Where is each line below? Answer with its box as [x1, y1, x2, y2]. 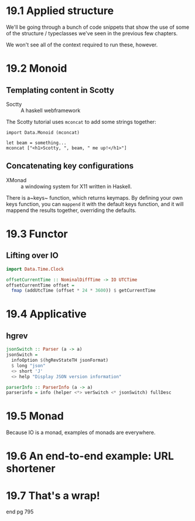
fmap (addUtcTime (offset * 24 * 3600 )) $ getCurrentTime [11, 288, 156, 294]
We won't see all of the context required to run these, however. [6, 41, 158, 48]
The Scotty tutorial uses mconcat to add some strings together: [6, 118, 156, 125]
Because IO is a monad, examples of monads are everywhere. [6, 429, 156, 436]
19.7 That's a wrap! [6, 489, 101, 502]
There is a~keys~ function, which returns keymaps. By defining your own [6, 194, 183, 201]
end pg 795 [6, 508, 34, 515]
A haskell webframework [20, 107, 81, 114]
